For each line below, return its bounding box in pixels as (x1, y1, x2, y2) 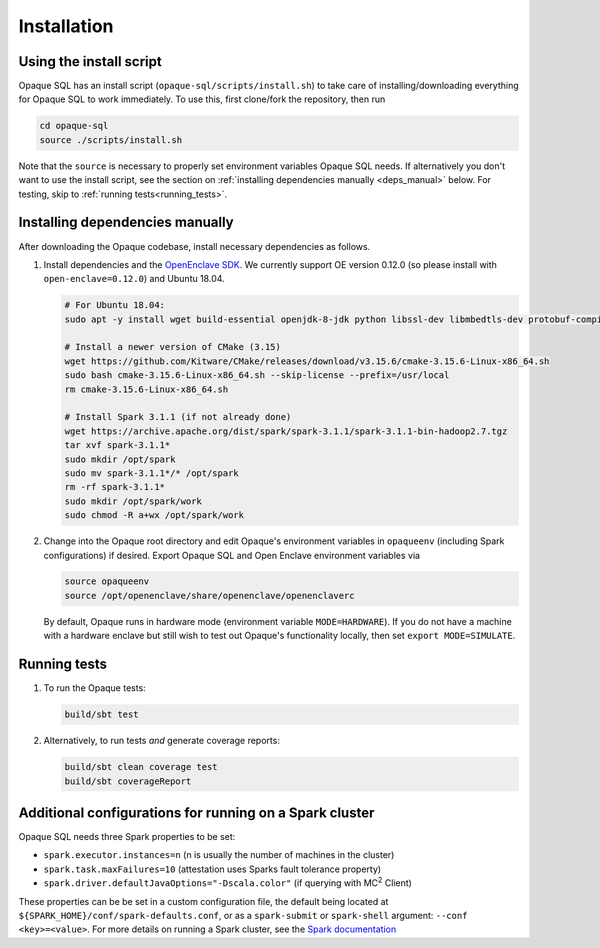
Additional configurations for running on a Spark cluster (18, 804, 375, 821)
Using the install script (18, 53, 162, 70)
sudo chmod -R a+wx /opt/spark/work (64, 510, 245, 521)
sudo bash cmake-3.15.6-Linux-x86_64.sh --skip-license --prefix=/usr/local (64, 370, 450, 381)
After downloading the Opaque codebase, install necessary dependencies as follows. (18, 240, 371, 252)
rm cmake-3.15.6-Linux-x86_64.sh (64, 383, 229, 395)
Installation (18, 15, 114, 37)
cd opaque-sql (39, 120, 109, 132)
